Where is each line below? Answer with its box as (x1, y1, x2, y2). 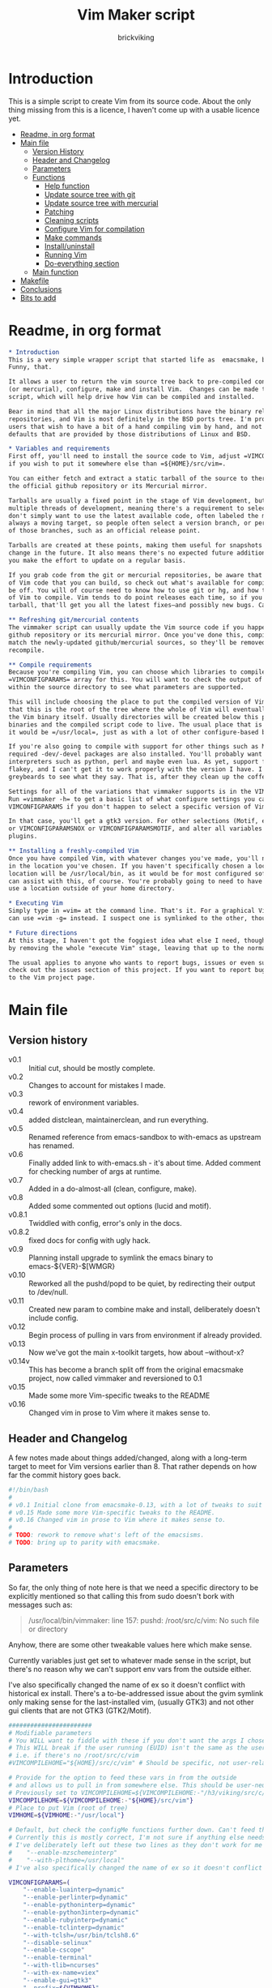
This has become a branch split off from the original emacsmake (28, 1365, 244, 1375)
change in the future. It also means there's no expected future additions (8, 549, 270, 557)
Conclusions (19, 284, 62, 293)
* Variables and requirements (8, 444, 111, 453)
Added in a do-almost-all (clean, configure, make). (28, 1184, 197, 1193)
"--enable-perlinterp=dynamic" (23, 1893, 129, 1902)
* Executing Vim (8, 899, 63, 907)
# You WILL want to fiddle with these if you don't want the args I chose (8, 1737, 266, 1745)
